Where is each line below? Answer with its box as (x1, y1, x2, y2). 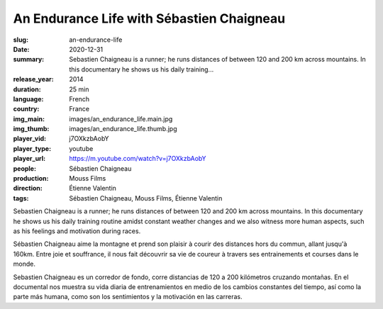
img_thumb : (13, 125, 50, 133)
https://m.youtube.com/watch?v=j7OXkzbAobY (69, 154, 206, 163)
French (69, 94, 90, 103)
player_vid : (13, 135, 46, 143)
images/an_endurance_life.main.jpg (69, 114, 173, 123)
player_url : (13, 154, 46, 163)
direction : (13, 184, 43, 193)
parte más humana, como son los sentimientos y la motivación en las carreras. (13, 293, 243, 301)
